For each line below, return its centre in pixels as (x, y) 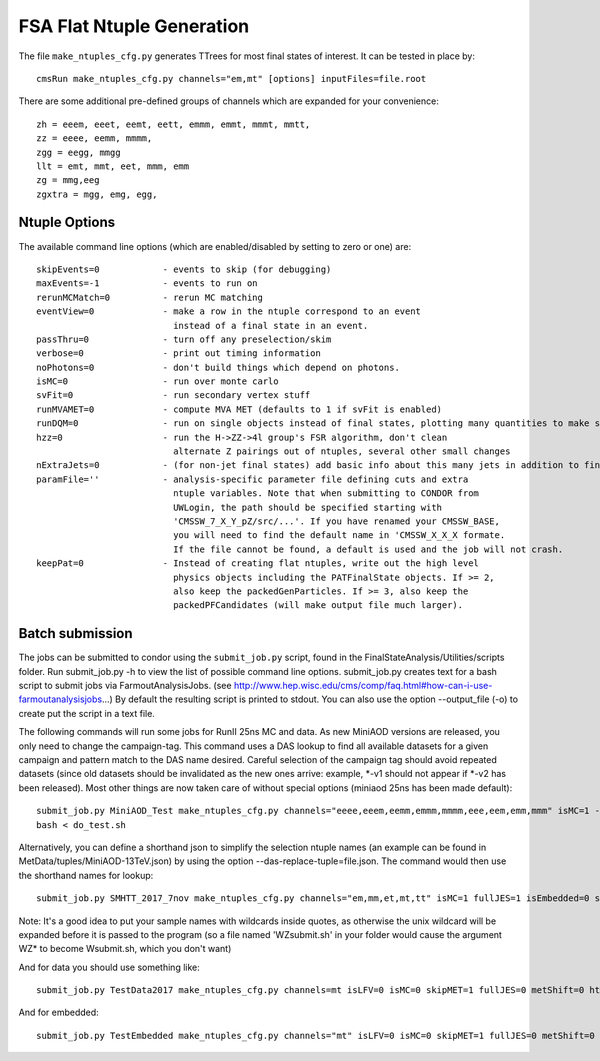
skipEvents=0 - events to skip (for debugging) (184, 269)
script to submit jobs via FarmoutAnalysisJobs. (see (125, 686)
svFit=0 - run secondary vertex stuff (173, 395)
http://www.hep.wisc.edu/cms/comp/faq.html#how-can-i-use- (363, 686)
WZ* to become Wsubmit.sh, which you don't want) (125, 949)
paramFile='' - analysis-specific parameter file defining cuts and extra (252, 479)
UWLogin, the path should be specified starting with (308, 507)
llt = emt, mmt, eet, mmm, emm (113, 166)
